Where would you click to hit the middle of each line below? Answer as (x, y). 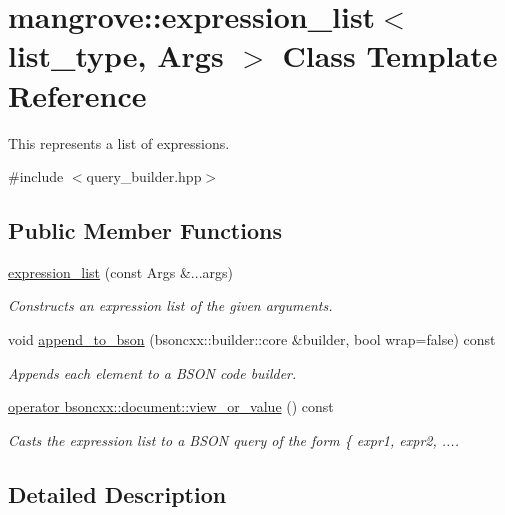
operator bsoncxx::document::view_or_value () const (171, 406)
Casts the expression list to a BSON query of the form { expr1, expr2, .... (233, 439)
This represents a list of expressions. (119, 142)
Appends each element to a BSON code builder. (152, 372)
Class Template (390, 55)
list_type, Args (116, 55)
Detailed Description (117, 493)
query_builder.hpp (144, 176)
